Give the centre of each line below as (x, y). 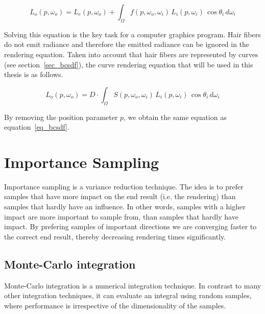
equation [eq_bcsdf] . (37, 127)
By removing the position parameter (61, 117)
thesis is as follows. (34, 74)
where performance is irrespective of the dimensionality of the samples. (115, 305)
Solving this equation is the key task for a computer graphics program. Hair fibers (132, 34)
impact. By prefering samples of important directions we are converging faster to (130, 226)
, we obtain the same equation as (175, 117)
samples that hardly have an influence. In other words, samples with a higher (125, 207)
